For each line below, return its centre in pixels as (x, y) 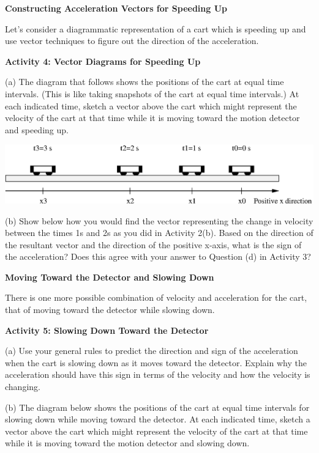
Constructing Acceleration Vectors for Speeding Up (116, 8)
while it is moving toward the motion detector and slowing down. (127, 443)
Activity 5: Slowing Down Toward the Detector (107, 330)
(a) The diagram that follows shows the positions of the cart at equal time (144, 82)
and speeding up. (37, 129)
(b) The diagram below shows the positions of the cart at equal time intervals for (157, 407)
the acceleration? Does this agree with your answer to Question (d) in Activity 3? (158, 256)
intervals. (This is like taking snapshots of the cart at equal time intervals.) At (152, 93)
